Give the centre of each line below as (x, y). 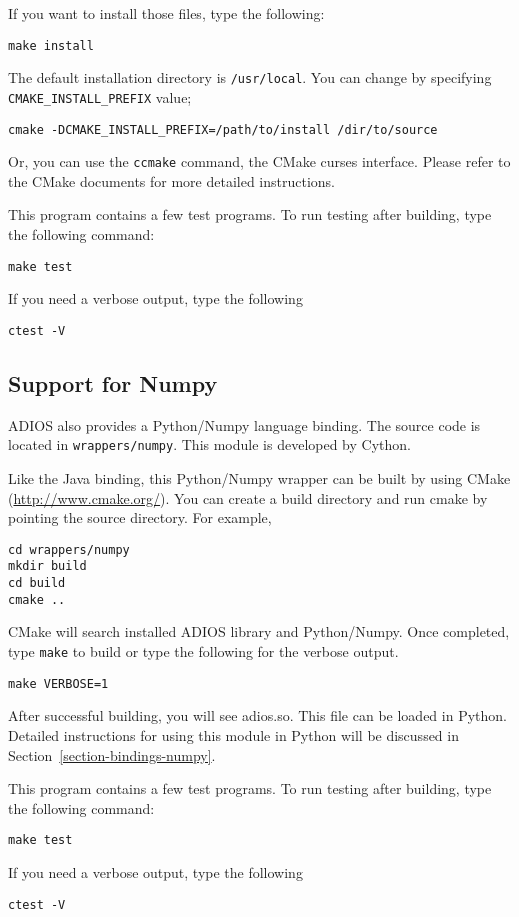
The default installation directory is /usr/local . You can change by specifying (250, 77)
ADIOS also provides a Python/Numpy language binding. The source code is (244, 424)
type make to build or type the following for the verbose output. (203, 651)
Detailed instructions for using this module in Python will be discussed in (233, 734)
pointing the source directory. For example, (140, 517)
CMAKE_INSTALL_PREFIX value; (100, 96)
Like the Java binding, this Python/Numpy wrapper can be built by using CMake (259, 478)
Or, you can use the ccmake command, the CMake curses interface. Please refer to (259, 161)
